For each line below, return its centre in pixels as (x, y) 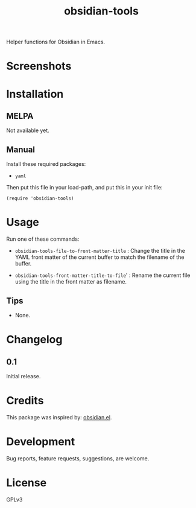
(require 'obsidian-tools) (40, 198)
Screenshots (39, 66)
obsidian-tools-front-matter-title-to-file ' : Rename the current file (103, 275)
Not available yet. (28, 130)
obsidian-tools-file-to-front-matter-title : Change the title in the (100, 251)
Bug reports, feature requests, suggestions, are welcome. (78, 458)
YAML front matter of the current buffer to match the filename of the (100, 257)
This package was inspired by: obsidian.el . (59, 417)
